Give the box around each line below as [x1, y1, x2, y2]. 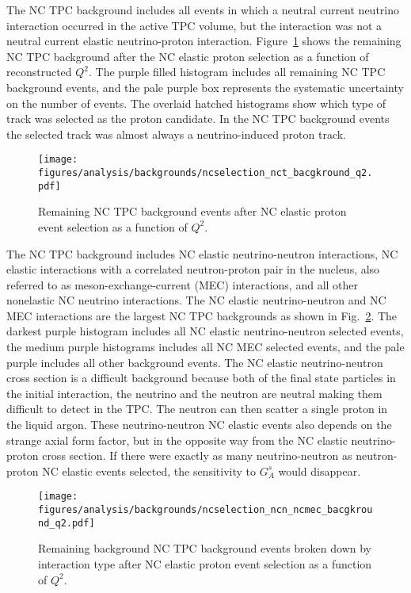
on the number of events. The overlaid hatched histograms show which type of [6, 94, 386, 111]
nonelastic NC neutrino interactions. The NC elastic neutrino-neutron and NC [6, 292, 386, 308]
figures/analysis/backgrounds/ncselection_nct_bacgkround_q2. [38, 167, 373, 178]
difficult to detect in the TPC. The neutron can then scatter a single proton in [6, 400, 388, 417]
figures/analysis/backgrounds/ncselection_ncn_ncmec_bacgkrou [38, 504, 373, 516]
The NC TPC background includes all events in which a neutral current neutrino [6, 2, 400, 17]
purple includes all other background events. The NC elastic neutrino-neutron [6, 354, 383, 370]
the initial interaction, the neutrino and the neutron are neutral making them [6, 384, 382, 401]
